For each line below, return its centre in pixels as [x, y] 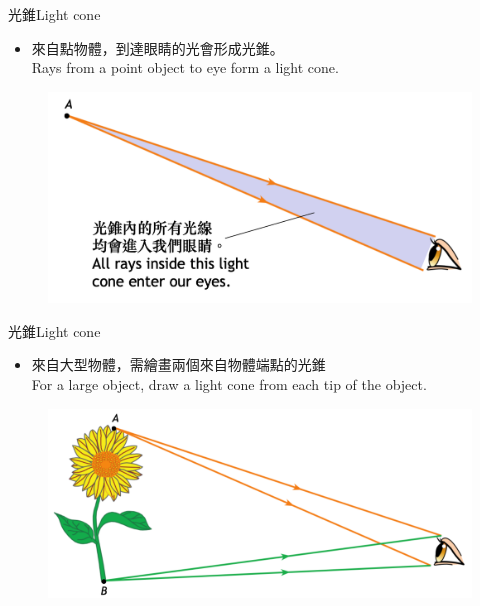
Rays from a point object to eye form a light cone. [185, 67]
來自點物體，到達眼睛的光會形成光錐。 [157, 47]
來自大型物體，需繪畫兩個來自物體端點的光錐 [178, 364]
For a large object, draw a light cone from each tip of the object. [229, 383]
